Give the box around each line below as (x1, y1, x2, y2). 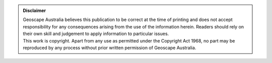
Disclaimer (23, 7, 46, 13)
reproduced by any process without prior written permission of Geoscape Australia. (23, 44, 196, 50)
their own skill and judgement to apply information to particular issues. (23, 30, 169, 37)
